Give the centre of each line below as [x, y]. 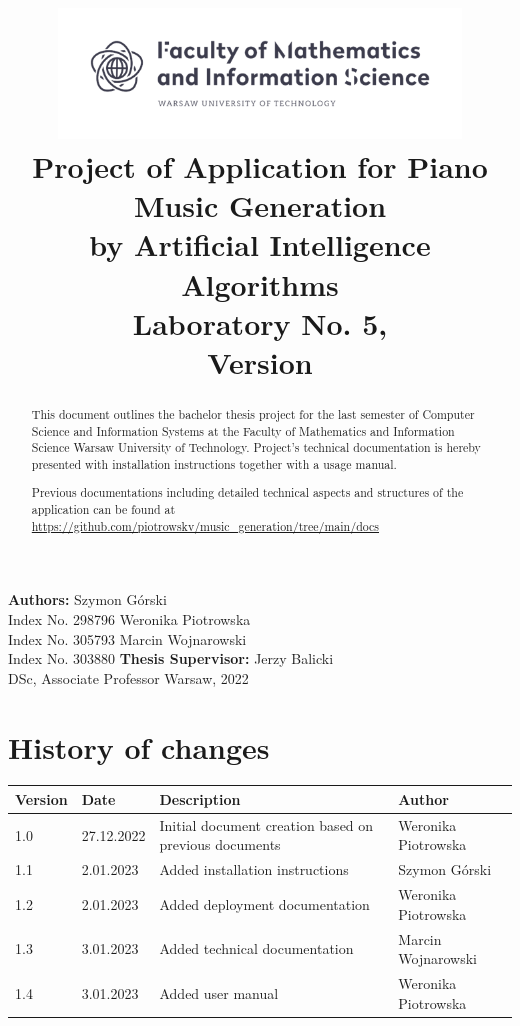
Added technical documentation [256, 948]
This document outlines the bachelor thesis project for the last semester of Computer [253, 413]
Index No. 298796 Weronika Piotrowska [129, 618]
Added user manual [219, 992]
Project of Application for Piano [260, 165]
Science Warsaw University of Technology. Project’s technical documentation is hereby [256, 447]
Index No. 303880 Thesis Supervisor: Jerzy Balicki [171, 658]
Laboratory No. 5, [260, 322]
